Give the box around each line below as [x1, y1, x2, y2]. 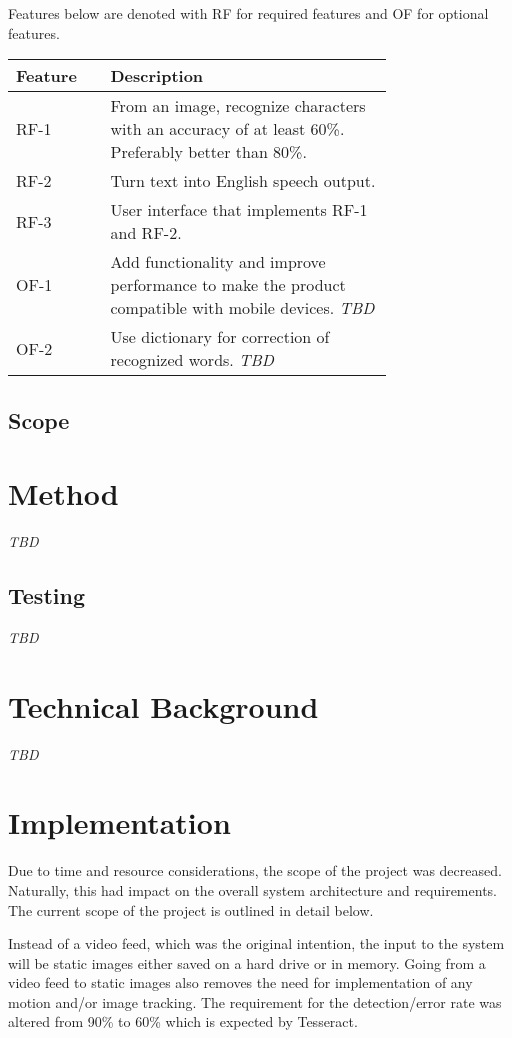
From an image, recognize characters [110, 94, 366, 118]
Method [8, 473, 119, 514]
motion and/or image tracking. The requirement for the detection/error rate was [8, 991, 502, 1012]
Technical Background [8, 685, 319, 726]
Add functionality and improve [110, 250, 326, 274]
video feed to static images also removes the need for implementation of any [8, 972, 473, 993]
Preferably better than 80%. [110, 140, 307, 164]
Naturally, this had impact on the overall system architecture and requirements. [8, 879, 497, 900]
